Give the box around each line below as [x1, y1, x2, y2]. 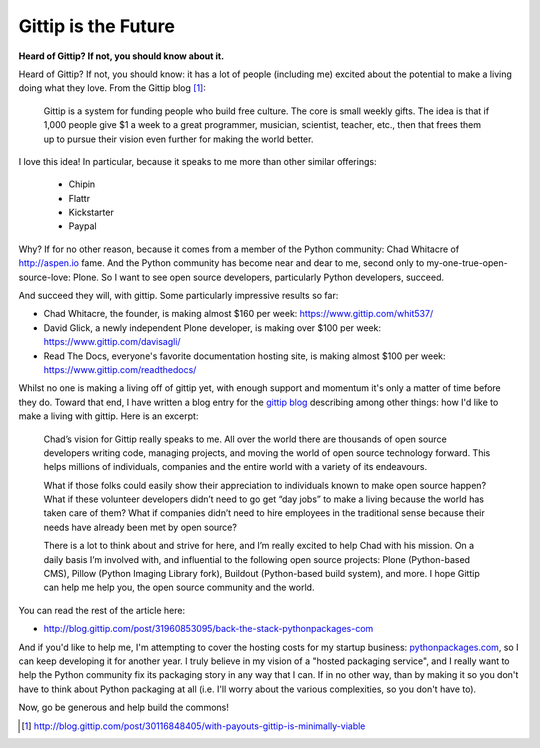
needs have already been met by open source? [43, 521, 237, 533]
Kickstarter [68, 206, 114, 219]
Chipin [68, 178, 96, 190]
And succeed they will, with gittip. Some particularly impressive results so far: [18, 290, 339, 302]
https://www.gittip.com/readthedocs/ [43, 363, 197, 375]
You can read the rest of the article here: [18, 604, 185, 616]
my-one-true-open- [426, 257, 509, 269]
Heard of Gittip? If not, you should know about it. [18, 50, 225, 62]
